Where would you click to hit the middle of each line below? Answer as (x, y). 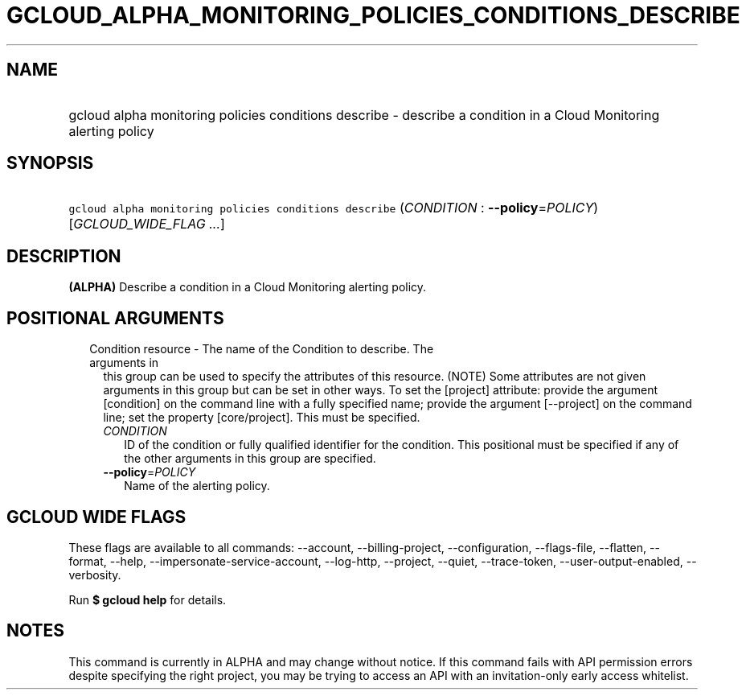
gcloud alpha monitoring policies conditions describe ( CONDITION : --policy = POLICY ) (334, 208)
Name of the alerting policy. (197, 486)
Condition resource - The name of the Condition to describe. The (262, 349)
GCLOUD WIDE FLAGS (96, 517)
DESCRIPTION (64, 256)
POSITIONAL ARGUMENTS (115, 318)
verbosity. (95, 575)
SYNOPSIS (50, 163)
